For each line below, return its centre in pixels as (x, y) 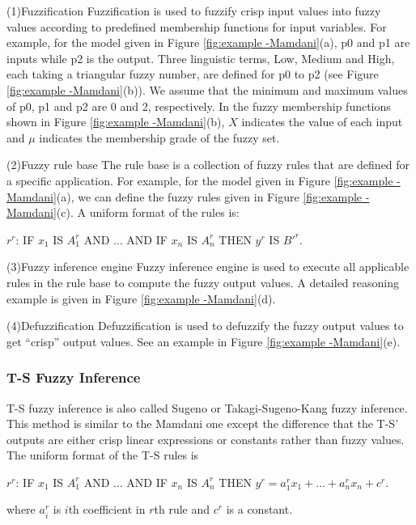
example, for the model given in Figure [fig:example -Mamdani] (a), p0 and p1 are (208, 42)
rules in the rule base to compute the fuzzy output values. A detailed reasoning (203, 282)
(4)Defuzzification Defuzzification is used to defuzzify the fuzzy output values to (205, 326)
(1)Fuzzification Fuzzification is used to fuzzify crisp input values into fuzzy (194, 11)
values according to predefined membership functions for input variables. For (197, 26)
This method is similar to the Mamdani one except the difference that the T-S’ (203, 423)
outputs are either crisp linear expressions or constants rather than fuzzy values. (206, 439)
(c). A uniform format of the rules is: (148, 212)
